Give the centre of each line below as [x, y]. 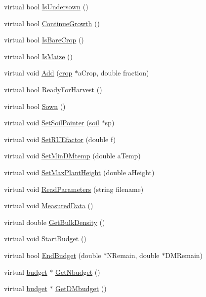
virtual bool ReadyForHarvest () [53, 89]
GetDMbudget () [81, 288]
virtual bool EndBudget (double [53, 255]
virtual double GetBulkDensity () [55, 222]
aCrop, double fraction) [113, 73]
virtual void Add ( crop [38, 73]
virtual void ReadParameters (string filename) [74, 189]
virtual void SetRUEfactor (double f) [60, 139]
